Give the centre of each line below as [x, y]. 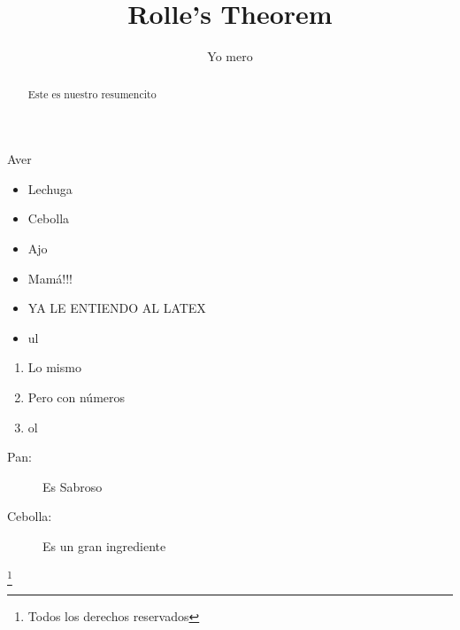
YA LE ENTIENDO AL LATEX [117, 308]
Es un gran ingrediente [104, 545]
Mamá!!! [50, 278]
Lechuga [50, 188]
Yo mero [230, 56]
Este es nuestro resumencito [92, 93]
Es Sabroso [73, 486]
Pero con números [77, 397]
